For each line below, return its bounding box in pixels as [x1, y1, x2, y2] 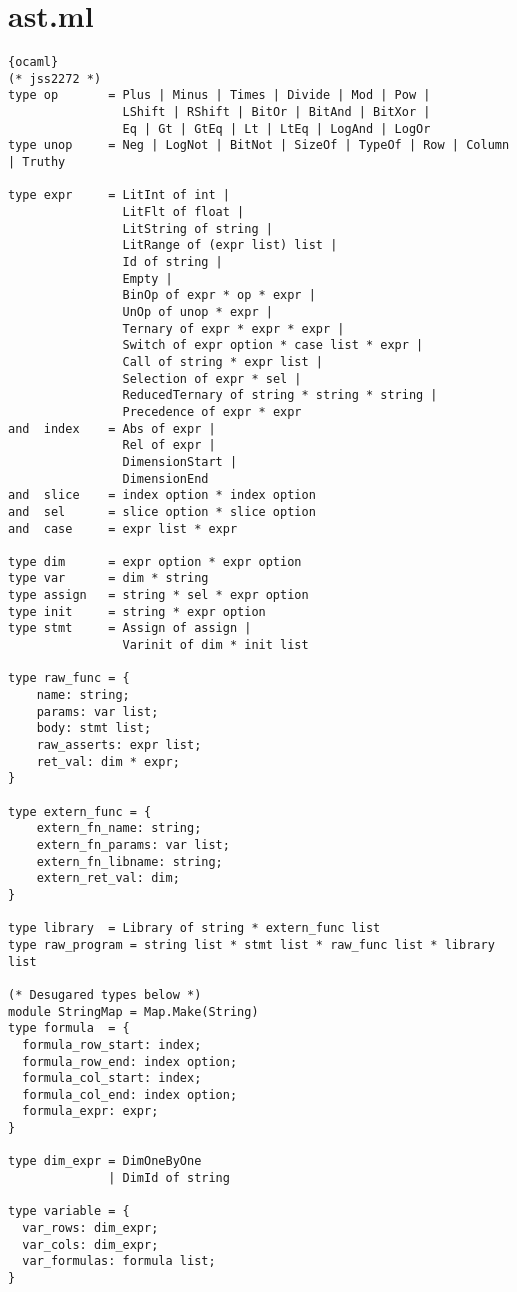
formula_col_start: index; [22, 1071, 202, 1086]
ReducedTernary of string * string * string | [122, 388, 438, 403]
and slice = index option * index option [8, 488, 316, 503]
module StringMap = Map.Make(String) [8, 1004, 259, 1019]
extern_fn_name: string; [36, 821, 202, 836]
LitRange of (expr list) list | [122, 238, 338, 253]
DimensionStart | [122, 454, 238, 469]
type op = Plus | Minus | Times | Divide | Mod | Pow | [8, 88, 431, 103]
